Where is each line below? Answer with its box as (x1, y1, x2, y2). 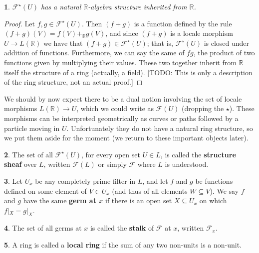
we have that (43, 37, 83, 48)
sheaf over (4, 159, 37, 169)
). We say (210, 185, 239, 196)
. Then (81, 18, 102, 28)
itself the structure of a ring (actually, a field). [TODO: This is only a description (4, 67, 253, 77)
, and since (105, 28, 138, 38)
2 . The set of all (4, 149, 53, 159)
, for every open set (81, 149, 140, 159)
